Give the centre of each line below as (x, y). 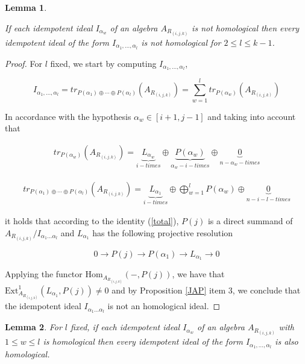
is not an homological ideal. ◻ (164, 306)
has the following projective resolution (163, 232)
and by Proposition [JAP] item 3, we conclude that (206, 290)
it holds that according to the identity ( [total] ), (92, 220)
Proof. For (24, 63)
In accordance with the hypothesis (68, 116)
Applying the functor (44, 274)
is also (287, 341)
